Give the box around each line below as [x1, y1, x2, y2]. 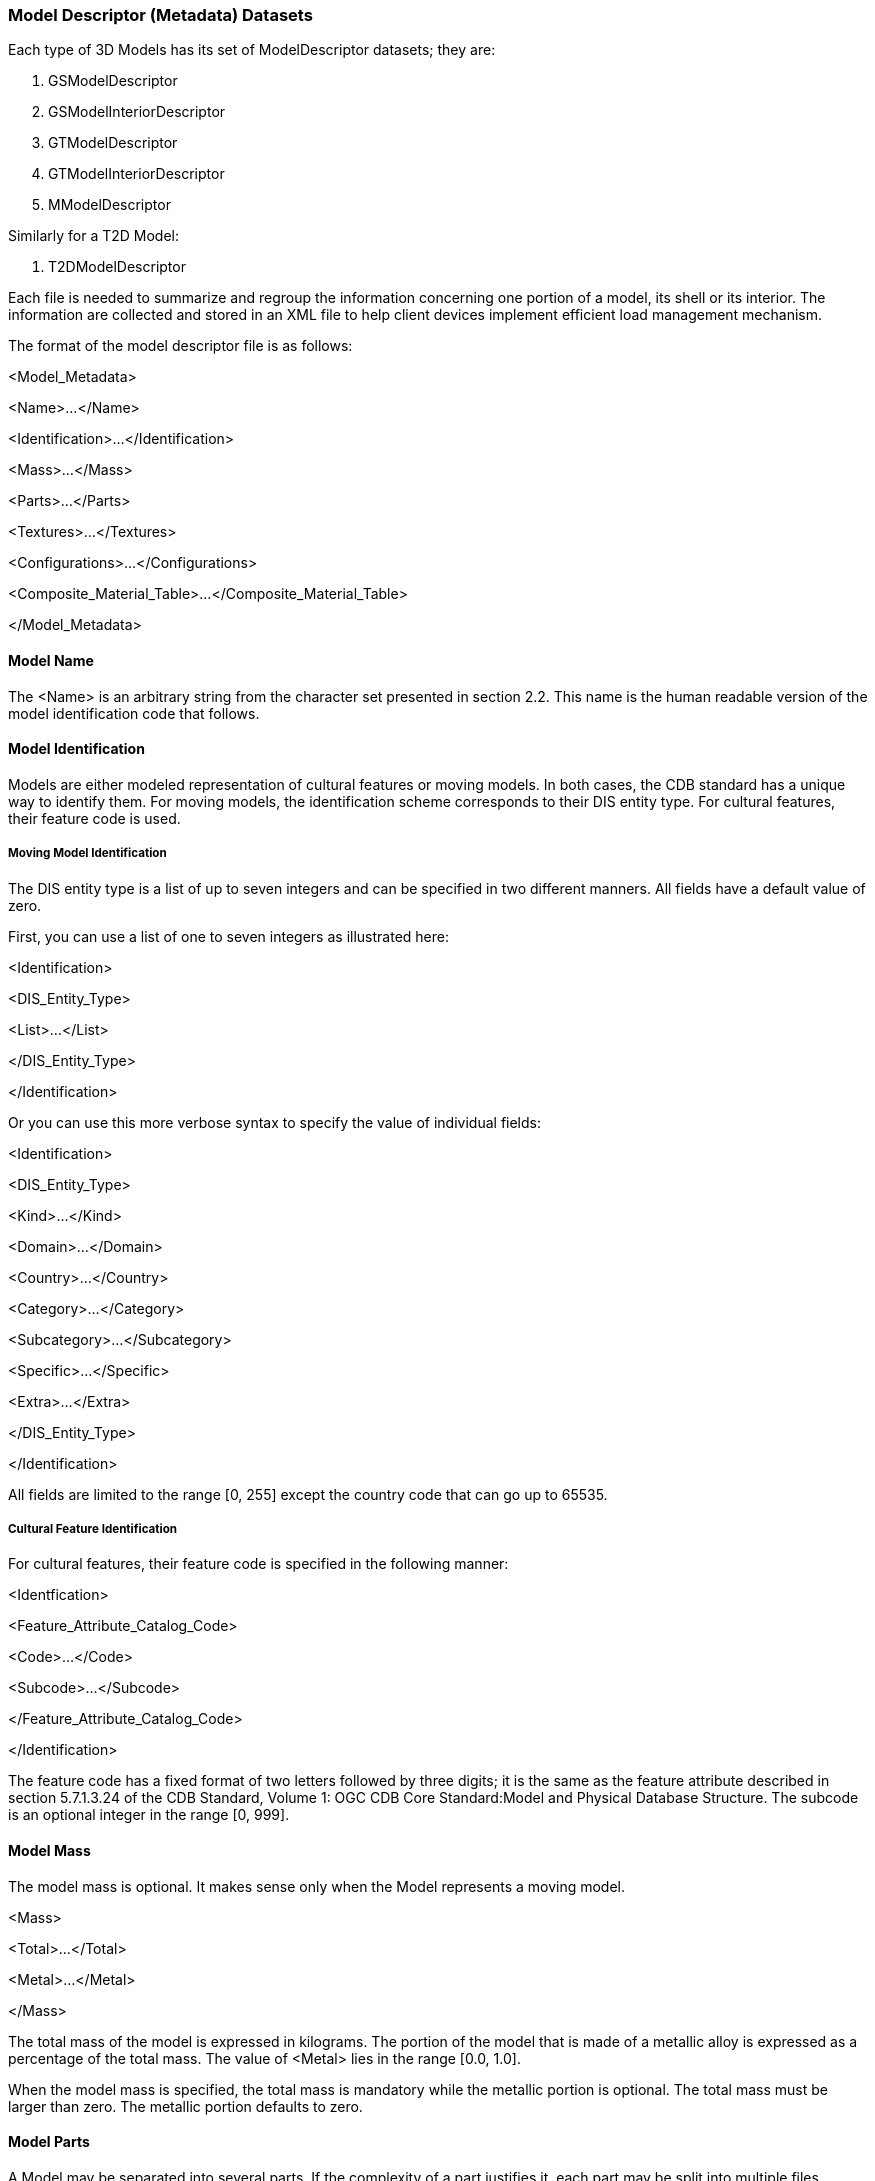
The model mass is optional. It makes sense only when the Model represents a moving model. [8, 1877, 626, 1895]
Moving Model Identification [8, 846, 167, 861]
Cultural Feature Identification [8, 1521, 178, 1536]
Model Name [8, 651, 94, 669]
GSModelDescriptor [48, 72, 178, 90]
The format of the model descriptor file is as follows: [8, 337, 353, 355]
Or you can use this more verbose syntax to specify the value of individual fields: [8, 1113, 542, 1131]
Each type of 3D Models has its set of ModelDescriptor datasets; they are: [8, 41, 496, 59]
